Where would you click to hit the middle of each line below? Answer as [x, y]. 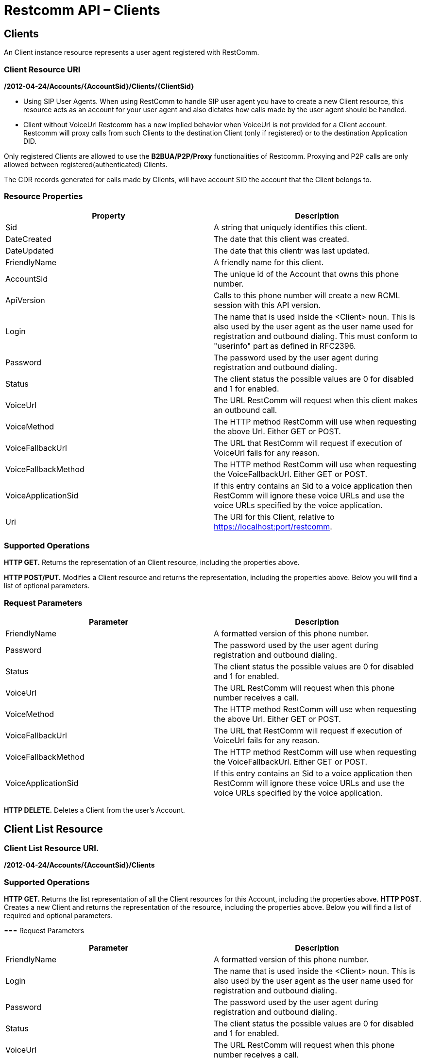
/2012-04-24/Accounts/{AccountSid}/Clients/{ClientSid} [99, 86]
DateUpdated [30, 250]
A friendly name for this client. [269, 262]
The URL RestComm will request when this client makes [316, 400]
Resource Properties [43, 196]
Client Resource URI [42, 69]
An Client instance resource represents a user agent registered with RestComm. [132, 52]
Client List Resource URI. [51, 848]
